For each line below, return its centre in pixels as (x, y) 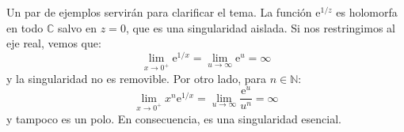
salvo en (77, 27)
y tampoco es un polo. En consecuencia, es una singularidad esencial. (174, 118)
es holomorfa (367, 12)
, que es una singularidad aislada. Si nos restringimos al (260, 27)
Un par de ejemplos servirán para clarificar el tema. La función (159, 12)
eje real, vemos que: (54, 43)
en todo (25, 27)
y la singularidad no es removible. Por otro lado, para (137, 78)
